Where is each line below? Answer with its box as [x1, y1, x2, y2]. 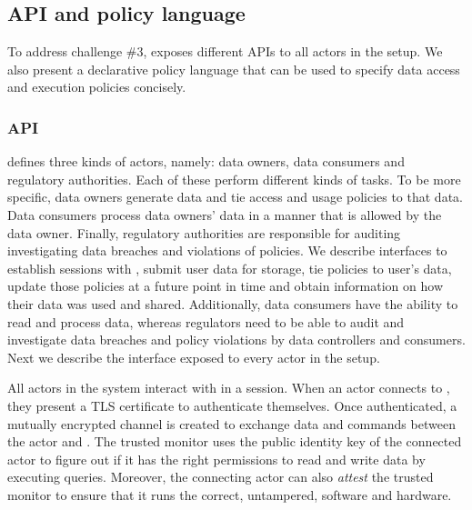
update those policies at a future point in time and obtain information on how [7, 276, 444, 295]
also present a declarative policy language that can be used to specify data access [7, 59, 460, 78]
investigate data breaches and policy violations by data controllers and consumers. [7, 330, 466, 349]
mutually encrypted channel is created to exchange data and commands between [7, 414, 456, 433]
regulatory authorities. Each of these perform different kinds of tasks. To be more [7, 169, 461, 188]
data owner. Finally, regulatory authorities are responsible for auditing [7, 223, 401, 242]
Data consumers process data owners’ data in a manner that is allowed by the [7, 205, 442, 224]
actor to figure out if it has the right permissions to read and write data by [7, 449, 426, 468]
